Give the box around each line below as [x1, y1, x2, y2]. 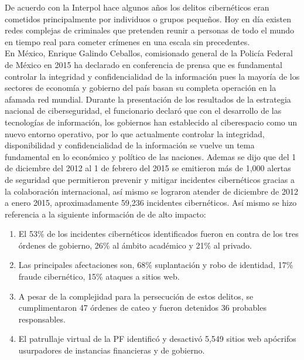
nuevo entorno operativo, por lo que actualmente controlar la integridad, [5, 127, 265, 140]
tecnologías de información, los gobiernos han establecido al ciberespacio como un [5, 116, 298, 128]
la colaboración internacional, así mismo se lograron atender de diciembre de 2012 [5, 185, 298, 197]
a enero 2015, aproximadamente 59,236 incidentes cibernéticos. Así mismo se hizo [5, 196, 297, 209]
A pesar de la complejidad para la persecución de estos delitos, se [18, 290, 254, 302]
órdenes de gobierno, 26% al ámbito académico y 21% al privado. [18, 239, 252, 251]
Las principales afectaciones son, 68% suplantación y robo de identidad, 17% [18, 259, 293, 271]
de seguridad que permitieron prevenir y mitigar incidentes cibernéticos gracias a [5, 173, 295, 185]
